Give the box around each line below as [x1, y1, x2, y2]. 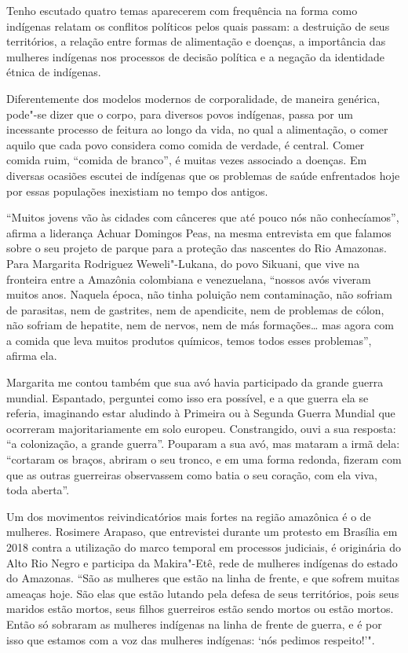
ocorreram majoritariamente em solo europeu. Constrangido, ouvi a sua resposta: [6, 420, 396, 436]
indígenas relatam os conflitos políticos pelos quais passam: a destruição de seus [6, 17, 390, 34]
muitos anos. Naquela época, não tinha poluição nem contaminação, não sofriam [6, 286, 392, 303]
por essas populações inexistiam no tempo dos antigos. [6, 182, 268, 199]
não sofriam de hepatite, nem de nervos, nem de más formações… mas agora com [6, 317, 395, 333]
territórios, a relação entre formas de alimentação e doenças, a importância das [6, 33, 386, 50]
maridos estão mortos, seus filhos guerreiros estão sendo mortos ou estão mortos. [6, 600, 394, 617]
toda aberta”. [6, 482, 70, 498]
